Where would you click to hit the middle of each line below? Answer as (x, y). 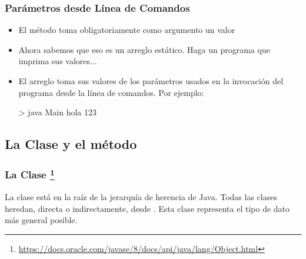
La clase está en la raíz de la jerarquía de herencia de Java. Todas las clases (141, 197)
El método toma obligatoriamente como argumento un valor (127, 30)
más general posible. (41, 220)
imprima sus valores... (58, 61)
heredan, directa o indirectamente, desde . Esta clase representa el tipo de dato (147, 208)
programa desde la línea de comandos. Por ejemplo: (111, 92)
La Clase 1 (30, 174)
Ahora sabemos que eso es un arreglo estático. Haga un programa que (144, 49)
